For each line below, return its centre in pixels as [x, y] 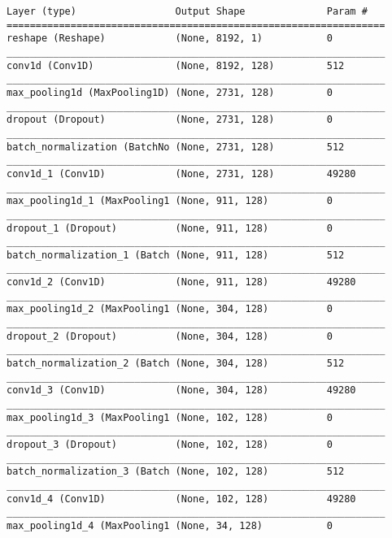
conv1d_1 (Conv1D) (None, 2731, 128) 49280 [181, 174]
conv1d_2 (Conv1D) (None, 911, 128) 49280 [181, 282]
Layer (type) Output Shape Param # [187, 11]
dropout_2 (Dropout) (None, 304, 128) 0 [170, 336]
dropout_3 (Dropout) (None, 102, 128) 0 [170, 445]
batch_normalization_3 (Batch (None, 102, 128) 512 [176, 472]
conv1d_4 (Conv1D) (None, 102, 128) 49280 [181, 499]
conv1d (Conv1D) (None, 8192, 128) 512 [176, 65]
